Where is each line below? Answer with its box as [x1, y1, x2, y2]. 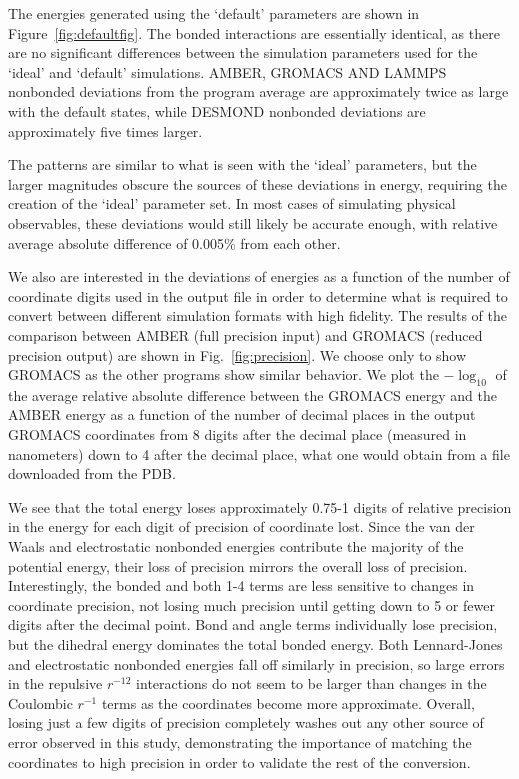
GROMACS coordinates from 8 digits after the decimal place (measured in [8, 424, 467, 445]
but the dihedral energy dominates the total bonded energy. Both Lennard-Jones [8, 634, 503, 655]
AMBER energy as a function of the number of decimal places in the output [8, 404, 476, 425]
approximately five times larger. [8, 120, 203, 141]
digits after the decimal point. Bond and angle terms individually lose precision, [8, 614, 498, 635]
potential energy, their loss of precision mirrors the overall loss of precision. [8, 555, 468, 576]
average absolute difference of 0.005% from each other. [8, 232, 341, 253]
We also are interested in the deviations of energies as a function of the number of [8, 266, 510, 287]
